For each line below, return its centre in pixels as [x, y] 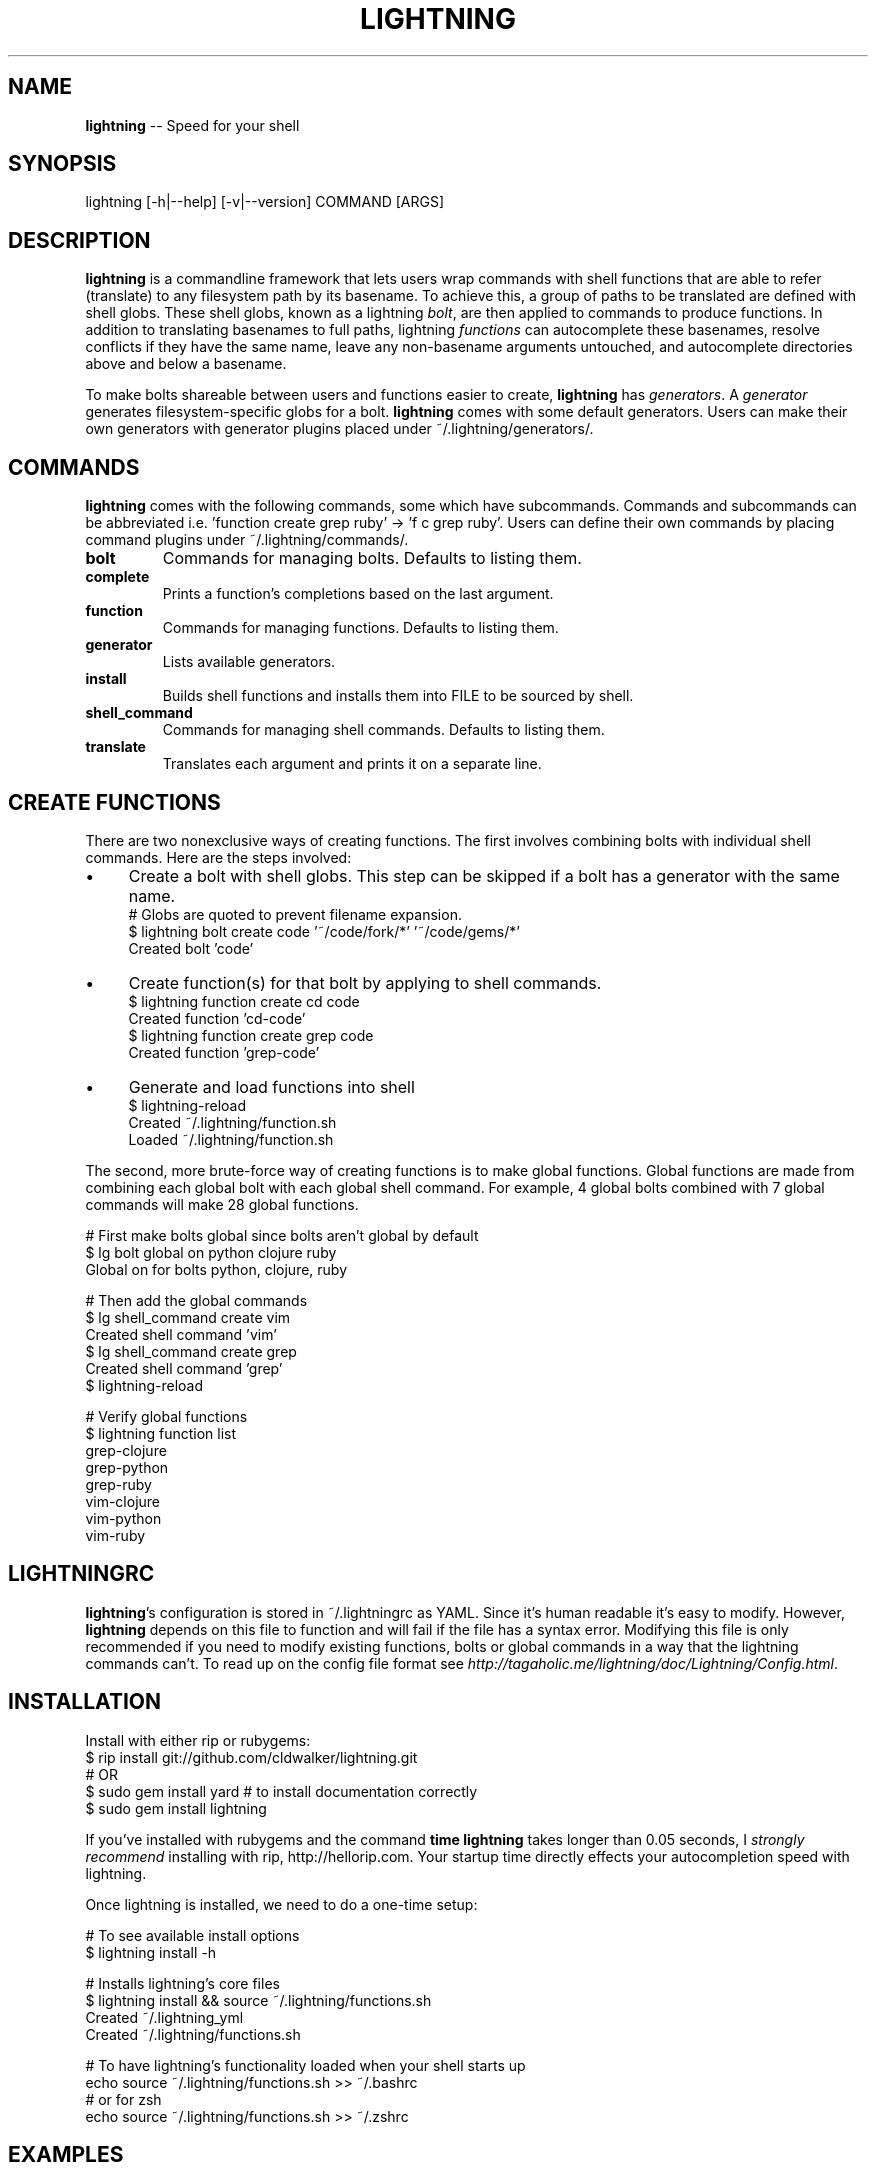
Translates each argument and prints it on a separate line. [352, 764]
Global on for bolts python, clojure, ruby [216, 1269]
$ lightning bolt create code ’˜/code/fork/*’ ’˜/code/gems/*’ [324, 931]
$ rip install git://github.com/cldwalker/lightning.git [251, 1757]
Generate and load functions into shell [271, 1086]
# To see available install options [192, 1935]
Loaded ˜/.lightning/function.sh [231, 1139]
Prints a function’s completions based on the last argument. [358, 594]
